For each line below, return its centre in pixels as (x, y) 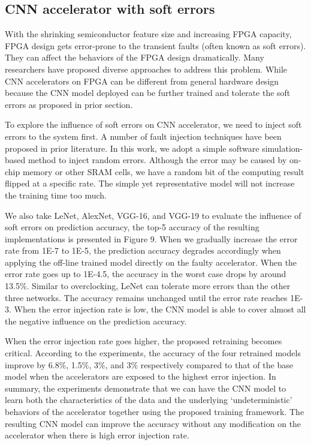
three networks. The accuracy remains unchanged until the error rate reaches (146, 297)
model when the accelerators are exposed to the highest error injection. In (141, 376)
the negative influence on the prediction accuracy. (96, 321)
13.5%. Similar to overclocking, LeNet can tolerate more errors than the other (148, 286)
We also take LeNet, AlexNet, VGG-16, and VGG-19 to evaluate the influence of (153, 215)
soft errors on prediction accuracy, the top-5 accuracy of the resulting (132, 227)
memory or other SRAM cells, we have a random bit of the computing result (163, 171)
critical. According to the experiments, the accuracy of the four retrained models (153, 353)
